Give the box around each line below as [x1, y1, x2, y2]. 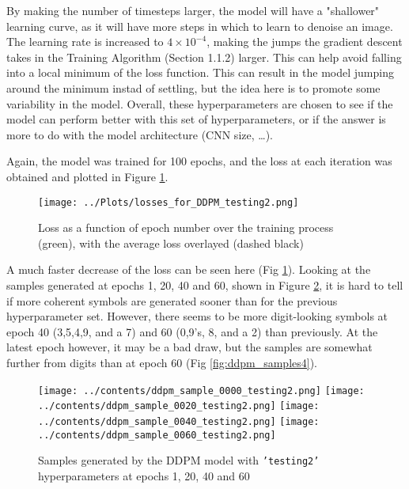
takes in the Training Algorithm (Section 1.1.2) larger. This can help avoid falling [6, 48, 402, 65]
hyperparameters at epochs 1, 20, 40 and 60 [38, 467, 250, 483]
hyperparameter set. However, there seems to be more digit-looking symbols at [6, 308, 388, 324]
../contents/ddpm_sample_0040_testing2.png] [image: [38, 415, 320, 427]
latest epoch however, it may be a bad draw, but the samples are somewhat [6, 339, 373, 355]
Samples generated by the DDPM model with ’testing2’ [38, 452, 320, 468]
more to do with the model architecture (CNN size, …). [6, 126, 273, 142]
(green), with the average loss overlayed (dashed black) [38, 234, 304, 251]
